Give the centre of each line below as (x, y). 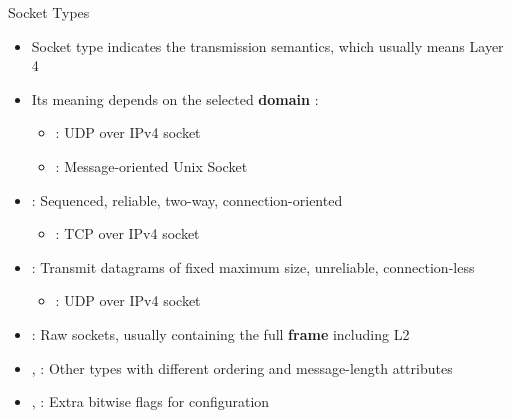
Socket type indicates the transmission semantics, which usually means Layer (267, 45)
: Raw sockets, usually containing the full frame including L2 (220, 333)
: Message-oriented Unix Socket (151, 165)
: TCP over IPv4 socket (127, 233)
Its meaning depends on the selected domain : (175, 98)
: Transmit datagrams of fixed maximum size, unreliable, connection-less (253, 266)
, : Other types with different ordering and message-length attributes (242, 367)
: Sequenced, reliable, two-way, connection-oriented (187, 199)
